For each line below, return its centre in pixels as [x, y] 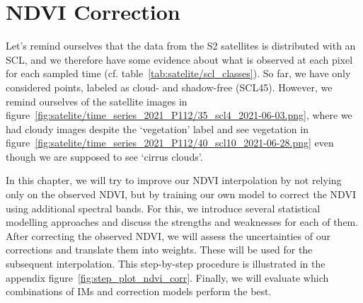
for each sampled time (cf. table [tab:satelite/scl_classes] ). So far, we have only [178, 73]
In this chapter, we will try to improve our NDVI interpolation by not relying [174, 180]
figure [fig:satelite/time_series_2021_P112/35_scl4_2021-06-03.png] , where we [179, 115]
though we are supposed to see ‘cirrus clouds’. [104, 156]
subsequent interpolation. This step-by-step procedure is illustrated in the [166, 264]
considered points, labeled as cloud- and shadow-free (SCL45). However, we [169, 87]
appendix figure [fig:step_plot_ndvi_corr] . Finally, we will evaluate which [167, 277]
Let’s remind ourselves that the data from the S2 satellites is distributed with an [181, 46]
